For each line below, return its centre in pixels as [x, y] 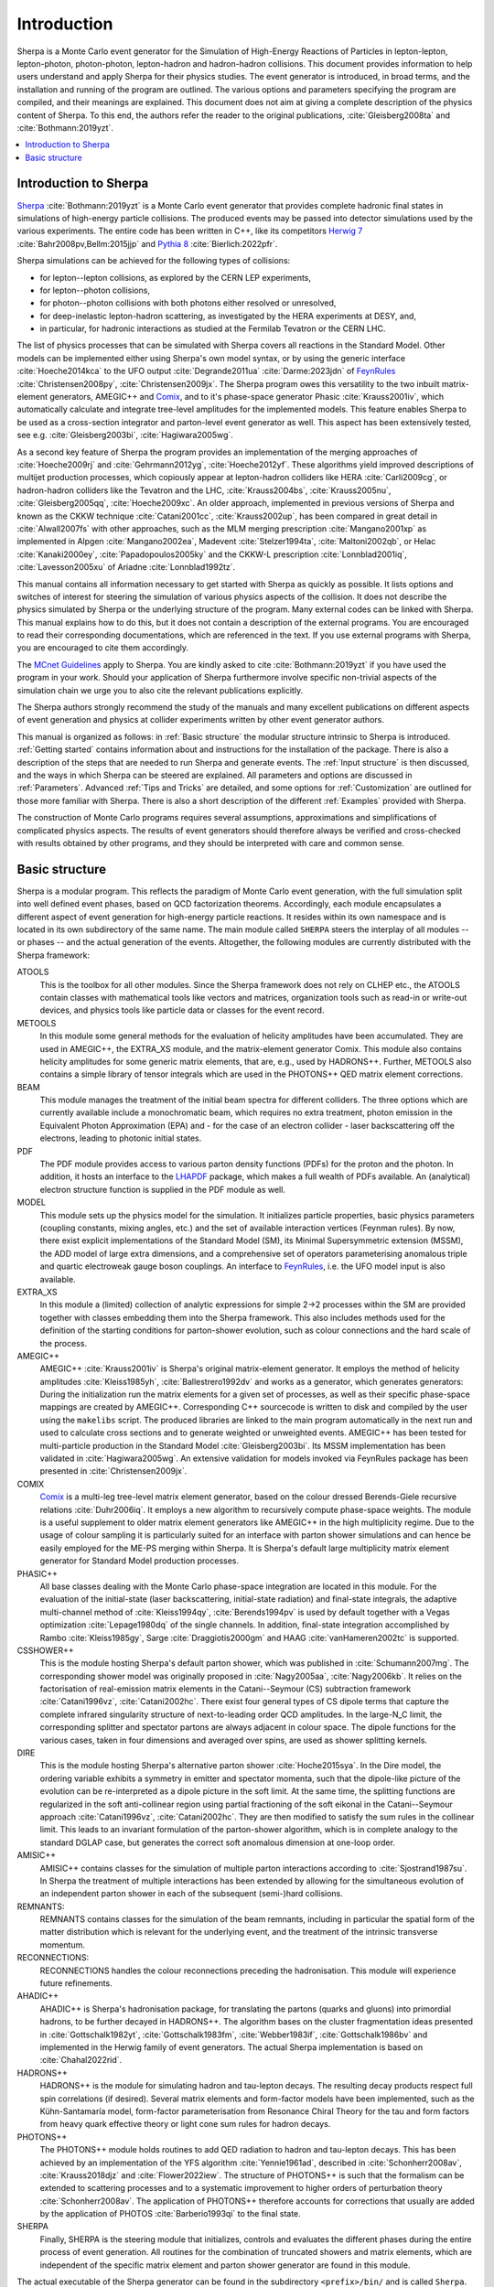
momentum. [63, 1945]
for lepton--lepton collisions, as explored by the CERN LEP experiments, [175, 277]
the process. [63, 1343]
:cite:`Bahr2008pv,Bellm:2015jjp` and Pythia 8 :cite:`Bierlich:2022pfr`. [147, 243]
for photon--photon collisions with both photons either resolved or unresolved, [188, 303]
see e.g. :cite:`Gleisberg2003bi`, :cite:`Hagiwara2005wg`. [125, 435]
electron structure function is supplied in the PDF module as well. [162, 1189]
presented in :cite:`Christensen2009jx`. [113, 1471]
